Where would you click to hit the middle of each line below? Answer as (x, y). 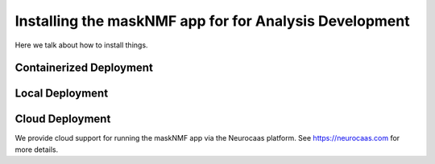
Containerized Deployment (84, 68)
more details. (37, 150)
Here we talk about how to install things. (81, 45)
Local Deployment (62, 94)
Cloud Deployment (63, 119)
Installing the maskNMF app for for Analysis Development (212, 21)
